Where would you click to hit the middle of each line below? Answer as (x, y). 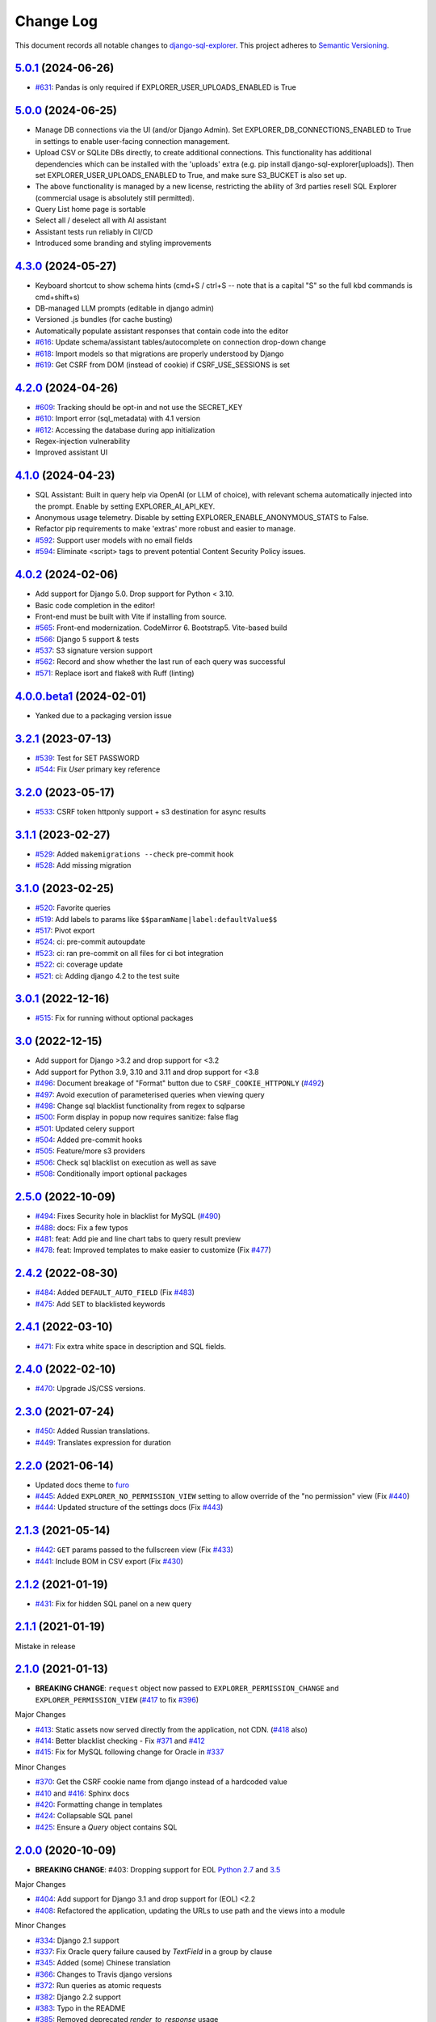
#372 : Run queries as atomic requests (98, 1986)
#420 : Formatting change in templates (99, 1804)
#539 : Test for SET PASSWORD (88, 758)
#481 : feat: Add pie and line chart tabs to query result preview (138, 1238)
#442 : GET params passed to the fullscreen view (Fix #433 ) (134, 1550)
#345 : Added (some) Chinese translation (103, 1963)
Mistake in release (45, 1646)
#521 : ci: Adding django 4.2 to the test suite (107, 975)
